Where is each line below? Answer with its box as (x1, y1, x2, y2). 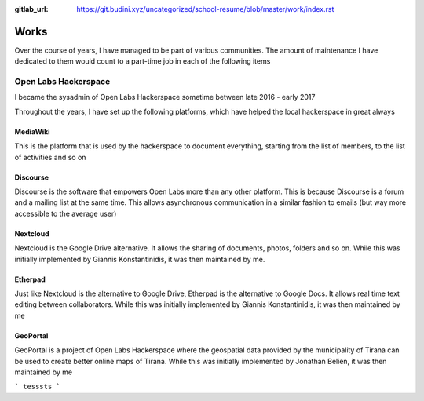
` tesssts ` (14, 382, 60, 392)
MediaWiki (14, 126, 50, 137)
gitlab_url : (14, 5, 49, 13)
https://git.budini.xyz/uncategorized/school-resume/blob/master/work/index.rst (76, 5, 334, 13)
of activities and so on (14, 152, 86, 162)
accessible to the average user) (14, 209, 117, 218)
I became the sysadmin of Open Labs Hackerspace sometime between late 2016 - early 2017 (14, 93, 316, 102)
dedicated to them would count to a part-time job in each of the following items (14, 57, 271, 66)
